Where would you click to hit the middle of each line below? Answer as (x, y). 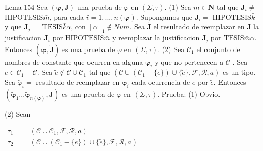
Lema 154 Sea (26, 7)
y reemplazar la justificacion (156, 38)
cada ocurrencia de (161, 82)
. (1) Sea (178, 7)
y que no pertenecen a (189, 61)
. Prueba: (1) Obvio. (189, 94)
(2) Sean (18, 114)
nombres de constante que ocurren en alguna (74, 61)
